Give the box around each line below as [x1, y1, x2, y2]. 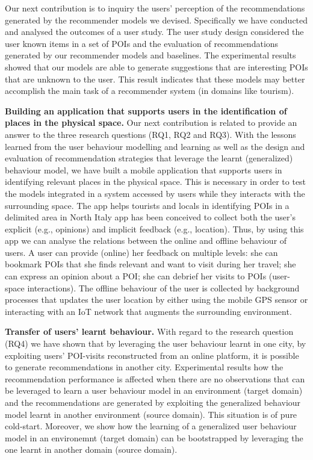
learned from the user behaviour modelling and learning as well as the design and [5, 140, 305, 152]
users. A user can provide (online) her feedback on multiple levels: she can [5, 246, 278, 258]
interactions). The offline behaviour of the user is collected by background [27, 281, 300, 294]
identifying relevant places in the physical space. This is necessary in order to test [5, 175, 306, 188]
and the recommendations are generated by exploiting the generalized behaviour [5, 396, 301, 408]
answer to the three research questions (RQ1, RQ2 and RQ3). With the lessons [5, 128, 296, 140]
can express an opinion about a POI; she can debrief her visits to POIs [5, 270, 267, 282]
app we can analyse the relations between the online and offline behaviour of [5, 234, 287, 247]
